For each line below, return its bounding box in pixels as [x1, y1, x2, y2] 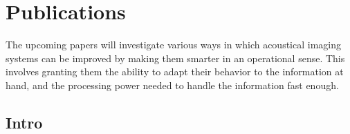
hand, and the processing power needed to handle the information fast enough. [6, 77, 339, 92]
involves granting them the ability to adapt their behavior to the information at [6, 64, 344, 79]
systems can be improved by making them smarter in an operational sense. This [6, 50, 345, 65]
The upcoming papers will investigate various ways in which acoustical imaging [6, 37, 341, 52]
